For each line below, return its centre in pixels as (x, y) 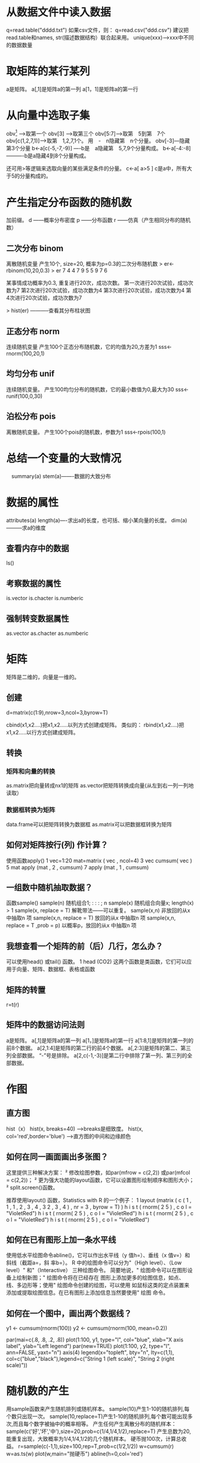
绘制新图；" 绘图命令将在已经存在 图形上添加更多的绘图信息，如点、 (100, 1278)
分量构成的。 (36, 176)
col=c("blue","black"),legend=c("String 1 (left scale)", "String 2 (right (90, 1359)
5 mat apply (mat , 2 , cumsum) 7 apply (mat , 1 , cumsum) (78, 867)
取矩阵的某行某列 (48, 72)
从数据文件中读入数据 (59, 12)
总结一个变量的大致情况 (64, 458)
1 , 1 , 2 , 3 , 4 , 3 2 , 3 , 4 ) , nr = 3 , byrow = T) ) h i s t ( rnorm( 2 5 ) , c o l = (99, 1207)
